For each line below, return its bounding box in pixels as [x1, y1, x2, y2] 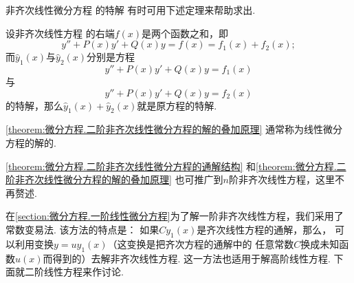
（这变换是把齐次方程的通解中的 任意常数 [107, 236, 294, 251]
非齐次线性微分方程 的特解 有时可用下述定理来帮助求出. [5, 3, 256, 17]
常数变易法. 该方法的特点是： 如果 [5, 222, 159, 236]
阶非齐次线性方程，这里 [228, 172, 335, 187]
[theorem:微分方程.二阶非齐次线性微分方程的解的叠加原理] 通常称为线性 [5, 122, 324, 136]
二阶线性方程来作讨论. [24, 264, 124, 279]
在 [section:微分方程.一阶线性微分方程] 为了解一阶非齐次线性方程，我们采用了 [5, 209, 344, 223]
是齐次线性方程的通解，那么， [197, 222, 332, 236]
